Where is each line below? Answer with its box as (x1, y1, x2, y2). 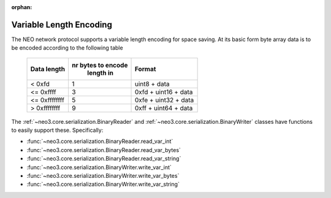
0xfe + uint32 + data (134, 96, 194, 104)
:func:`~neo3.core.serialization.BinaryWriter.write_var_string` (26, 181, 180, 188)
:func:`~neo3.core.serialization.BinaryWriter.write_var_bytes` (26, 172, 180, 180)
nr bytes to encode (71, 61, 128, 69)
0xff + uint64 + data (134, 104, 193, 112)
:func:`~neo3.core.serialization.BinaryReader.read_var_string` (26, 155, 181, 162)
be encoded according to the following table (11, 44, 123, 51)
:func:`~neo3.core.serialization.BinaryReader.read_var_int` (26, 138, 173, 145)
